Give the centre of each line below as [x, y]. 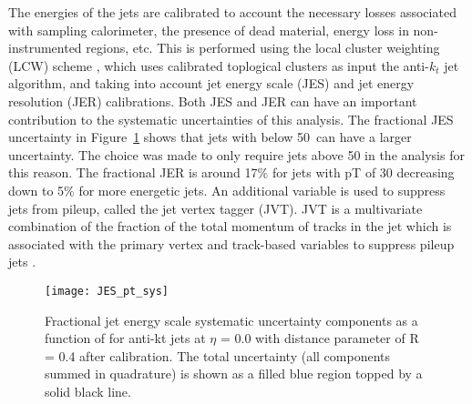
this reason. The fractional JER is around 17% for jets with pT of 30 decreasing [231, 172]
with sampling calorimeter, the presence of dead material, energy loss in [209, 30]
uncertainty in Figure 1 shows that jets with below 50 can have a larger [210, 137]
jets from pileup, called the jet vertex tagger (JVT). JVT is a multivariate [215, 208]
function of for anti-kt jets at [125, 338]
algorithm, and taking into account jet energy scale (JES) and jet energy [211, 83]
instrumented [45, 48]
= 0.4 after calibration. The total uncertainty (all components [217, 355]
